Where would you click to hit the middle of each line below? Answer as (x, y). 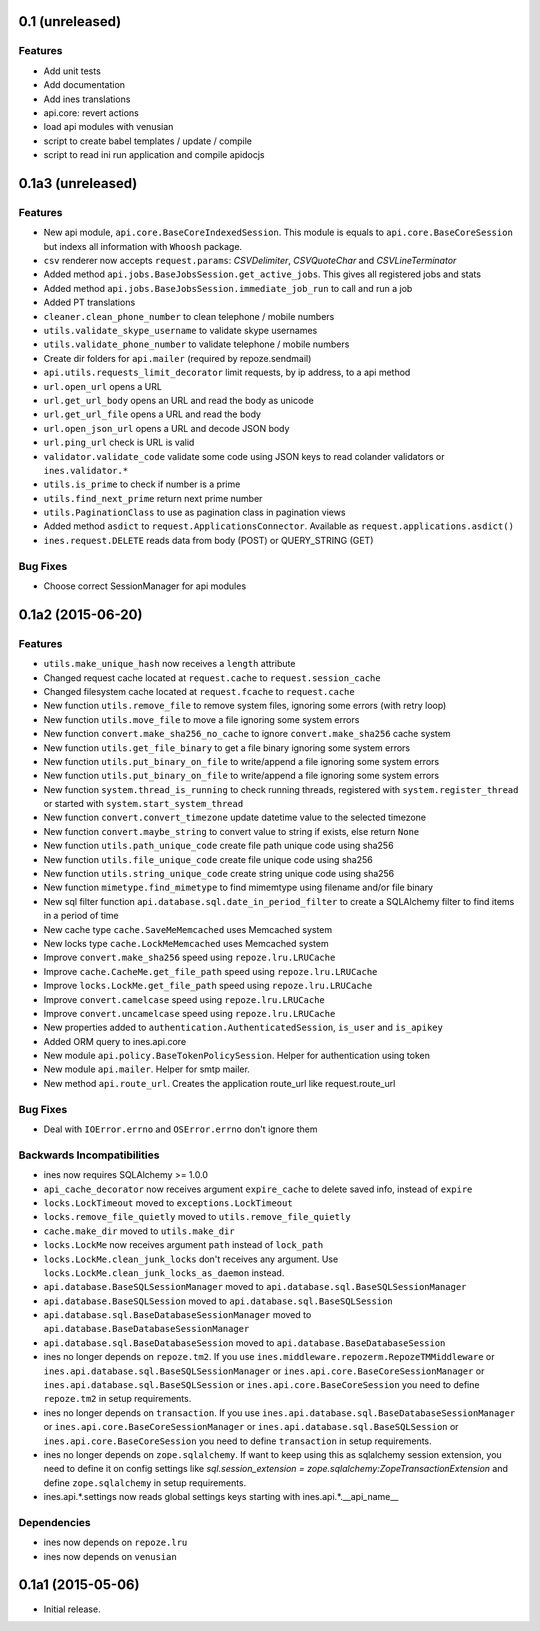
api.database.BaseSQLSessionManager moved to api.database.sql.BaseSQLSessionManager (255, 1287)
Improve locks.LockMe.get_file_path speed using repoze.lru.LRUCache (208, 986)
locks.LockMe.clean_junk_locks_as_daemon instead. (164, 1272)
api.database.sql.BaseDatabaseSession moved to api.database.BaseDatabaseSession (244, 1342)
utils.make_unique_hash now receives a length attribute (169, 664)
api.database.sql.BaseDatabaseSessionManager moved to (177, 1315)
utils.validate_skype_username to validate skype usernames (180, 330)
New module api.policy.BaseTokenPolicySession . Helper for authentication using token (236, 1056)
